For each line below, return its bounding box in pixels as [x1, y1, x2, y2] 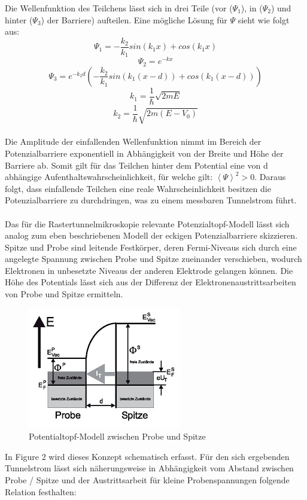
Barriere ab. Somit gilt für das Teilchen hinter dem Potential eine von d [5, 158, 268, 171]
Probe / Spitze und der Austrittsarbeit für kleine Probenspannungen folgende [5, 474, 290, 486]
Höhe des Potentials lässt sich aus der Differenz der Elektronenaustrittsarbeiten [5, 276, 296, 288]
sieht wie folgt [238, 13, 290, 26]
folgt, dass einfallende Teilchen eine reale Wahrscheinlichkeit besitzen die [5, 182, 271, 194]
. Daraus [254, 170, 286, 183]
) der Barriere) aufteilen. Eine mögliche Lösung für [41, 13, 227, 26]
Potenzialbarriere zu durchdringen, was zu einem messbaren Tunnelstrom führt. [5, 194, 297, 206]
